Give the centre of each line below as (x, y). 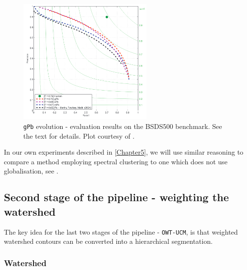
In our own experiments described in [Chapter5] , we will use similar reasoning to (124, 152)
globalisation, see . (31, 171)
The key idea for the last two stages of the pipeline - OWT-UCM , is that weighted (121, 231)
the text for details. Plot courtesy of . (79, 135)
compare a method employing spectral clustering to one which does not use (116, 161)
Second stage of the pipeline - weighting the (116, 197)
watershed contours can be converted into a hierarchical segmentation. (108, 241)
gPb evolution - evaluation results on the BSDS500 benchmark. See (123, 126)
